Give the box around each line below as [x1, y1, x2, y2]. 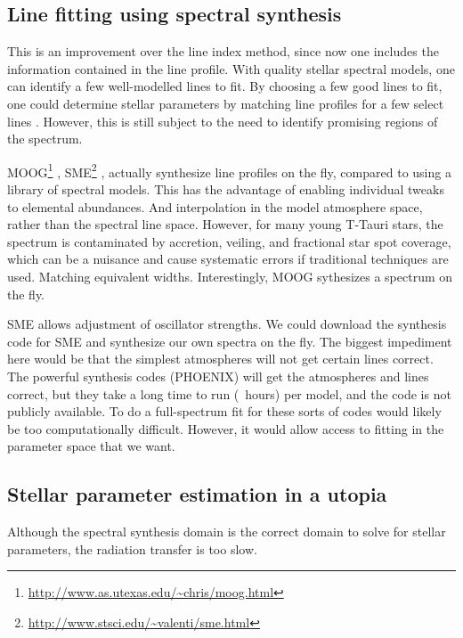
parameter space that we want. [7, 437, 175, 455]
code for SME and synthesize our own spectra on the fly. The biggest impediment [7, 331, 452, 350]
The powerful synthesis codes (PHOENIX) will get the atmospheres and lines [7, 366, 429, 385]
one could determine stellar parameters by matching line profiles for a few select [7, 94, 444, 112]
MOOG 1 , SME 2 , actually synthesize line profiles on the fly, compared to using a [7, 159, 451, 181]
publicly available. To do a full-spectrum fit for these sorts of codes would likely [7, 402, 442, 421]
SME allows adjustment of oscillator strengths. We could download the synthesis [7, 315, 447, 333]
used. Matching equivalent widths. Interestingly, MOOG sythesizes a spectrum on [7, 266, 453, 285]
